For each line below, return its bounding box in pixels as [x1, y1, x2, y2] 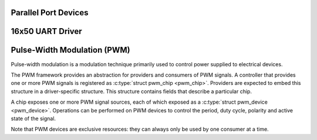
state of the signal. [11, 115, 56, 122]
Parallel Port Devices [11, 8, 89, 18]
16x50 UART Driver [11, 26, 82, 36]
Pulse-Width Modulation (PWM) [11, 45, 130, 55]
